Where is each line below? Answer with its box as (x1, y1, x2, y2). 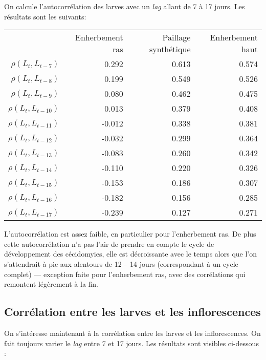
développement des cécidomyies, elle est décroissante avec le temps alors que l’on (4, 248, 257, 259)
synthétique (149, 43, 191, 55)
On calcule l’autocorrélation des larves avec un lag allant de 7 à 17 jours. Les (4, 1, 245, 11)
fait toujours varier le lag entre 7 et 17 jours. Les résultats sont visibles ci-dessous (4, 337, 259, 348)
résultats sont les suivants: (4, 11, 86, 22)
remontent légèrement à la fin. (4, 279, 99, 289)
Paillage (162, 31, 191, 44)
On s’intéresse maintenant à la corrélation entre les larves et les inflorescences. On (4, 327, 261, 338)
